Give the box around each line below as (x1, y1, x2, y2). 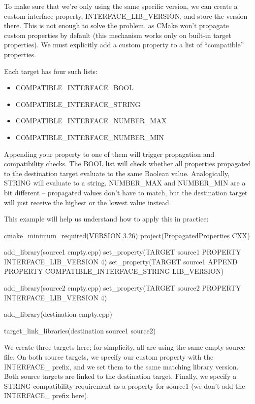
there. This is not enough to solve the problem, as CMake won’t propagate (4, 20, 229, 31)
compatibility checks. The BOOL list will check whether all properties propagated (4, 158, 251, 169)
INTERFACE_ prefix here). (4, 390, 89, 401)
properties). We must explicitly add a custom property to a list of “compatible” (4, 39, 244, 50)
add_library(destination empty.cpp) (4, 309, 112, 319)
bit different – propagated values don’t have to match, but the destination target (4, 187, 248, 197)
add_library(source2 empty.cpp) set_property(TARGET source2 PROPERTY (4, 283, 241, 293)
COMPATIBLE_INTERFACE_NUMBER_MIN (15, 132, 164, 142)
